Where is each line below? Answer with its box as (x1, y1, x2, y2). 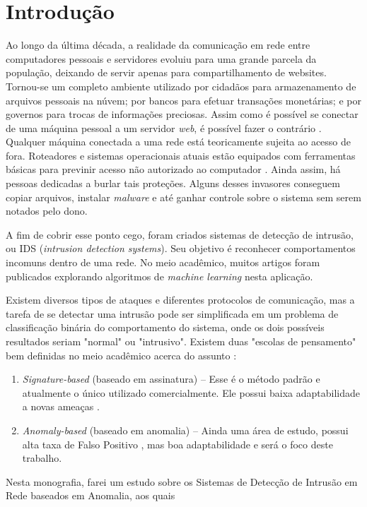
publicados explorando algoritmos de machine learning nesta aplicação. (6, 268, 313, 283)
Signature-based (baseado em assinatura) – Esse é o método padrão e (22, 371, 320, 386)
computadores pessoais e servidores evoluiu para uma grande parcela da (6, 51, 317, 66)
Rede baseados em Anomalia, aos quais (6, 488, 175, 503)
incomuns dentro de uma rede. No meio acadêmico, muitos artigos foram (6, 255, 320, 270)
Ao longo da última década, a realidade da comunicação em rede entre (6, 37, 310, 52)
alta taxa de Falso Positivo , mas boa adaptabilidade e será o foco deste (22, 436, 333, 451)
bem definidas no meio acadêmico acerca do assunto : (6, 347, 237, 362)
